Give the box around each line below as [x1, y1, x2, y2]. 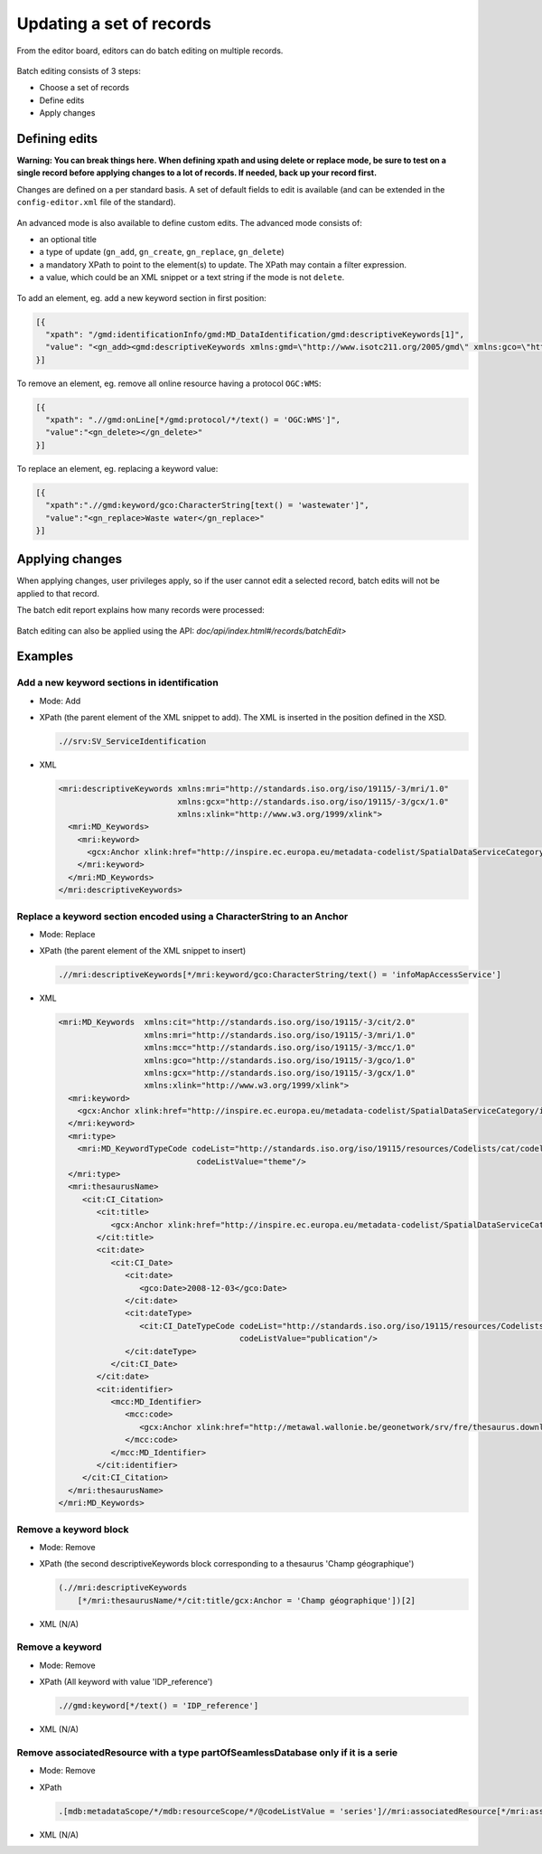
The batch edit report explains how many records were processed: [16, 605, 266, 616]
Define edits [39, 95, 85, 106]
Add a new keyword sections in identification [16, 676, 219, 689]
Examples [16, 649, 74, 664]
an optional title [39, 233, 97, 244]
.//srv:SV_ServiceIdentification [58, 737, 207, 747]
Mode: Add [39, 695, 81, 706]
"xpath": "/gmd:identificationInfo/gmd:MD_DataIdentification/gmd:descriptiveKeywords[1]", [45, 329, 465, 339]
